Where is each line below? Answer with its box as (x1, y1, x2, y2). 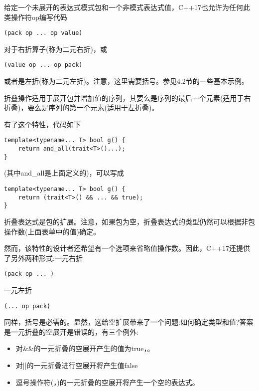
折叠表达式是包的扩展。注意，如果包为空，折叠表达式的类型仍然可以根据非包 (4, 216, 255, 226)
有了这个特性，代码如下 (4, 119, 81, 129)
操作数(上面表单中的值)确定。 (4, 226, 100, 236)
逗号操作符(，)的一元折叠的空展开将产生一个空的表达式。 (15, 377, 199, 387)
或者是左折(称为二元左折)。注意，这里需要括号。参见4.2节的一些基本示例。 (4, 76, 249, 86)
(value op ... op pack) (4, 61, 83, 69)
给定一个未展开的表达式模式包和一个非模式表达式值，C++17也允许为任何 (4, 2, 243, 12)
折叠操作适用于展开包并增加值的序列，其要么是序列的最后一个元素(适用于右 (4, 92, 251, 103)
